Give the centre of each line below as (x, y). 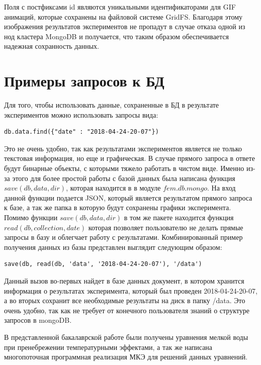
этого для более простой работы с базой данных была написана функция (124, 178)
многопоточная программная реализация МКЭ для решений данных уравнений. (126, 357)
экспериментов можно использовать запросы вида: (81, 114)
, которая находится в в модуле (113, 188)
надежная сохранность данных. (52, 46)
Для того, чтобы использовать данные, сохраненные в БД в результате (112, 105)
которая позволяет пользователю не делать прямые (166, 227)
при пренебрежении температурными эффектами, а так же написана (108, 347)
